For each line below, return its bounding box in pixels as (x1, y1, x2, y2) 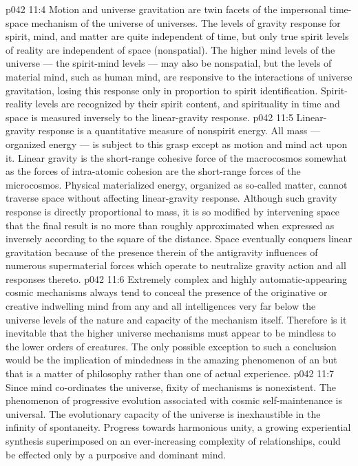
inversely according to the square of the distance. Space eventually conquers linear (6, 231, 352, 246)
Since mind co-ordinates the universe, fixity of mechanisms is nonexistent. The (6, 379, 337, 394)
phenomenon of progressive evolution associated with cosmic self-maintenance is (6, 393, 343, 407)
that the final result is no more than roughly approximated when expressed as (6, 218, 335, 232)
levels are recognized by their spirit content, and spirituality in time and (35, 96, 340, 111)
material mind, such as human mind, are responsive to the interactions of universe (6, 69, 352, 83)
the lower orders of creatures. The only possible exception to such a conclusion (6, 339, 337, 353)
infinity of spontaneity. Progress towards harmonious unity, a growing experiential (6, 420, 351, 434)
